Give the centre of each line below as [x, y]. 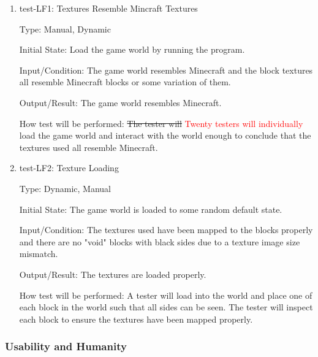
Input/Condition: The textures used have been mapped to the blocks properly [166, 230]
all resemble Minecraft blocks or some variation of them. [125, 82]
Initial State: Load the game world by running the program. [132, 49]
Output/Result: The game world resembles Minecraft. [120, 102]
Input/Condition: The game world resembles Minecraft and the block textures [166, 70]
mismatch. [39, 254]
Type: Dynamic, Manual [65, 188]
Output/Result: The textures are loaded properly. [113, 274]
